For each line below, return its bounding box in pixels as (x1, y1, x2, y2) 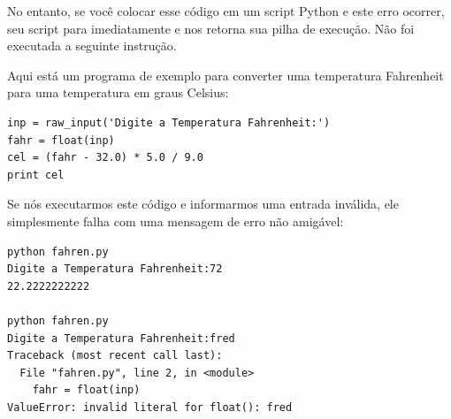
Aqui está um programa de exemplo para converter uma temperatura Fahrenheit (7, 65, 444, 84)
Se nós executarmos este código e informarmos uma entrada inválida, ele (7, 194, 399, 213)
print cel (7, 168, 65, 181)
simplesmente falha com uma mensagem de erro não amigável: (7, 211, 344, 230)
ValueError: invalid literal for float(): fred (7, 400, 293, 414)
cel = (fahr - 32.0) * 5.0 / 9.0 (7, 151, 203, 164)
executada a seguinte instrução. (7, 36, 177, 55)
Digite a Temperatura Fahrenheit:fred (7, 331, 235, 345)
